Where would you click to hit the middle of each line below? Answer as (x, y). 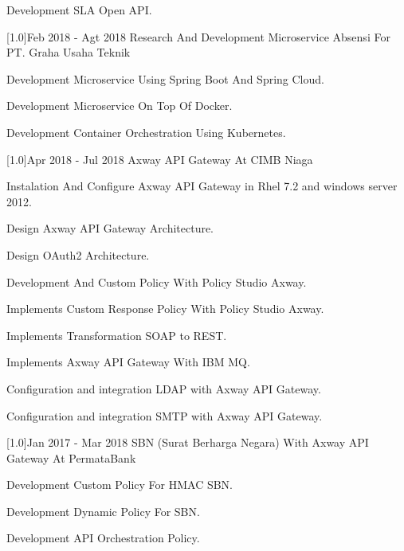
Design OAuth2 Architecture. (78, 254)
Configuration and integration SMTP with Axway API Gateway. (165, 415)
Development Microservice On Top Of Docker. (120, 106)
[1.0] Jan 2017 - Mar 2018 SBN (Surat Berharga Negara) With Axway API (188, 442)
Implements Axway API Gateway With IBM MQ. (128, 362)
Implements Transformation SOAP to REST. (117, 335)
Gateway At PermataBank (71, 457)
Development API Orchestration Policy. (103, 538)
